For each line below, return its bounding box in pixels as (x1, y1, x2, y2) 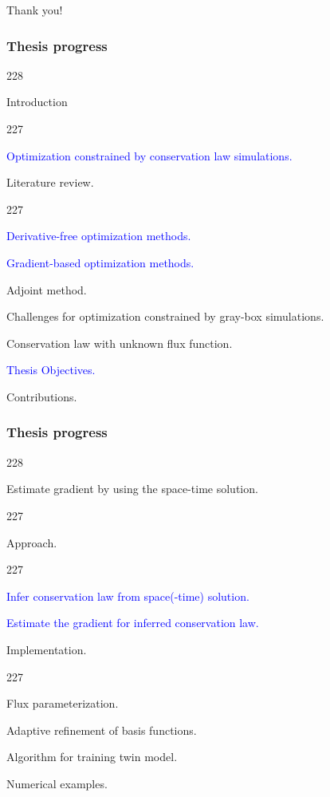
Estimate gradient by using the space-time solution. (6, 480, 258, 497)
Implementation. (6, 641, 87, 657)
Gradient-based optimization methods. (6, 254, 194, 270)
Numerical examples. (6, 775, 108, 791)
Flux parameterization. (6, 695, 119, 712)
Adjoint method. (6, 281, 87, 298)
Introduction (6, 93, 68, 110)
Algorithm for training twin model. (6, 748, 178, 765)
